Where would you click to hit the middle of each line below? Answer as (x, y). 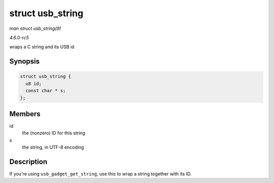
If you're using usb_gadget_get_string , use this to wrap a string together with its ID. (100, 174)
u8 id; (34, 83)
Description (28, 161)
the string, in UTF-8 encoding (53, 148)
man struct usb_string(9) (35, 28)
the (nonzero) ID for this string (54, 133)
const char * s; (46, 91)
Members (25, 114)
